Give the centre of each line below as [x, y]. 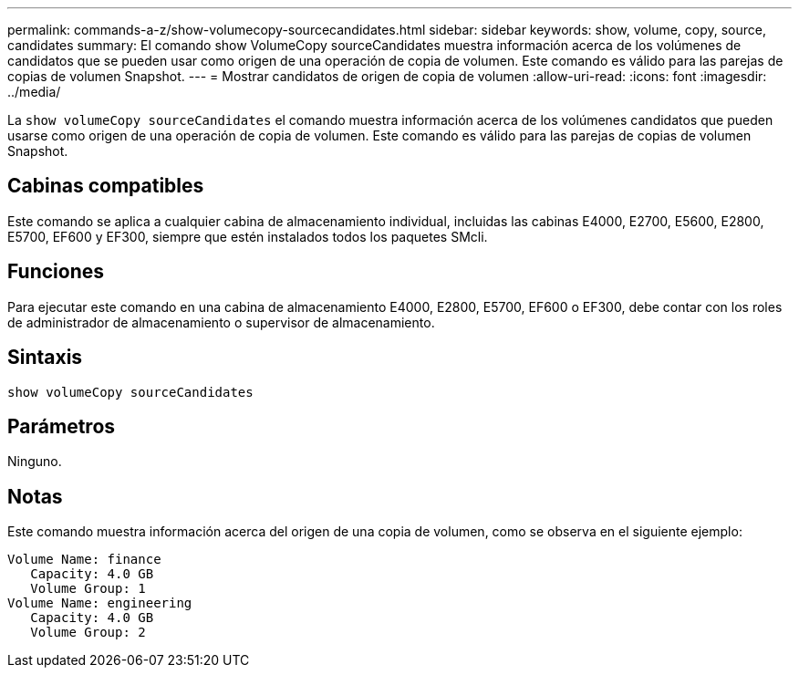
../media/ [34, 92]
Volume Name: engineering [100, 603]
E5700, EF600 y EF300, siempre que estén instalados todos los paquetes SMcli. [248, 236]
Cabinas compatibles [106, 186]
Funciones [56, 272]
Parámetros [62, 426]
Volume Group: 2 [88, 633]
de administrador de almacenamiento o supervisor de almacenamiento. [221, 322]
